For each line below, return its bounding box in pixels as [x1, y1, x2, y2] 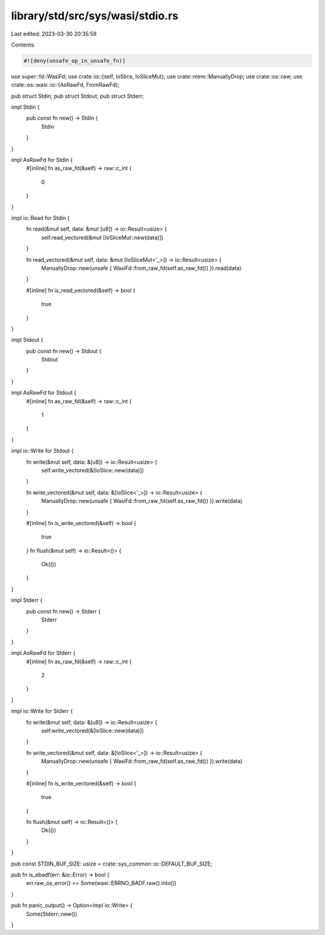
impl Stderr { [11, 596, 43, 604]
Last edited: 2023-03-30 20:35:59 [11, 30, 97, 37]
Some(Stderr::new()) [26, 910, 78, 917]
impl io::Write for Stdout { [11, 447, 74, 455]
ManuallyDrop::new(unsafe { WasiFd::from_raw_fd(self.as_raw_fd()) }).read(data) [41, 264, 242, 272]
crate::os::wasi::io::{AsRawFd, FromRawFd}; [11, 81, 120, 89]
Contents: [11, 41, 36, 48]
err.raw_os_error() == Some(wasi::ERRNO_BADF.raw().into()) [26, 879, 177, 887]
